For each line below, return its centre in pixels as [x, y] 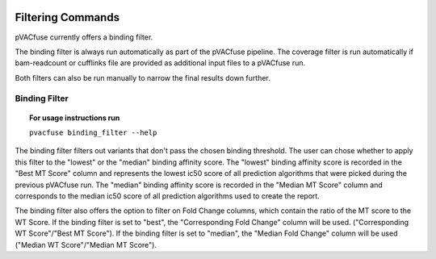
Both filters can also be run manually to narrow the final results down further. [143, 77]
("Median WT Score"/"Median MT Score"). [86, 244]
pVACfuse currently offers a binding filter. [84, 37]
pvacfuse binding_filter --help [93, 133]
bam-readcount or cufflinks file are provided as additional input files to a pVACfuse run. [160, 63]
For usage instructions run [75, 118]
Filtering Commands [67, 17]
